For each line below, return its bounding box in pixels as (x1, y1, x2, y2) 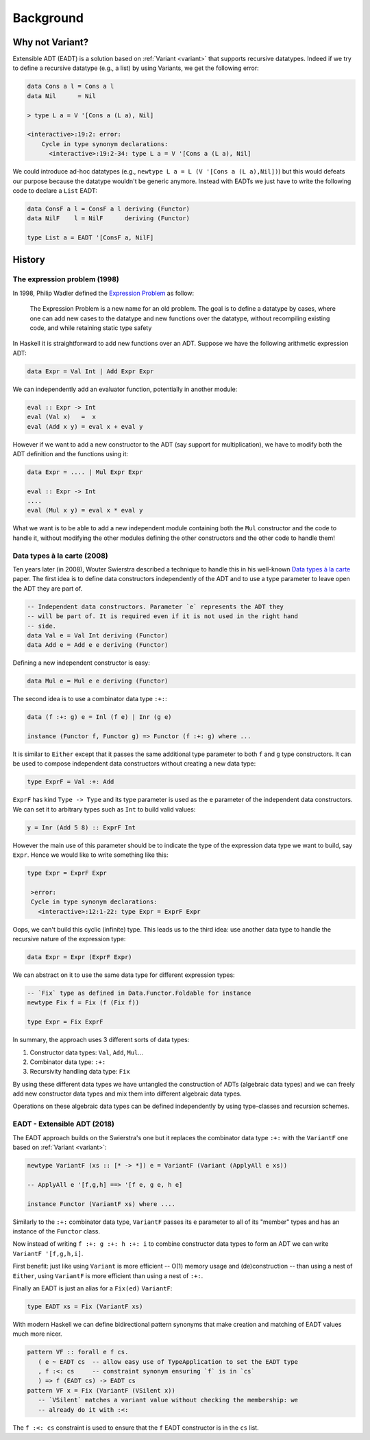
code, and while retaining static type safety (29, 324, 152, 332)
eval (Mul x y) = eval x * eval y (27, 506, 143, 515)
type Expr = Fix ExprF (27, 1018, 103, 1026)
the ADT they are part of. (12, 584, 83, 593)
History (12, 254, 46, 265)
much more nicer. (12, 1330, 62, 1338)
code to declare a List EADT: (12, 186, 97, 195)
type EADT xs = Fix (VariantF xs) (27, 1302, 143, 1310)
